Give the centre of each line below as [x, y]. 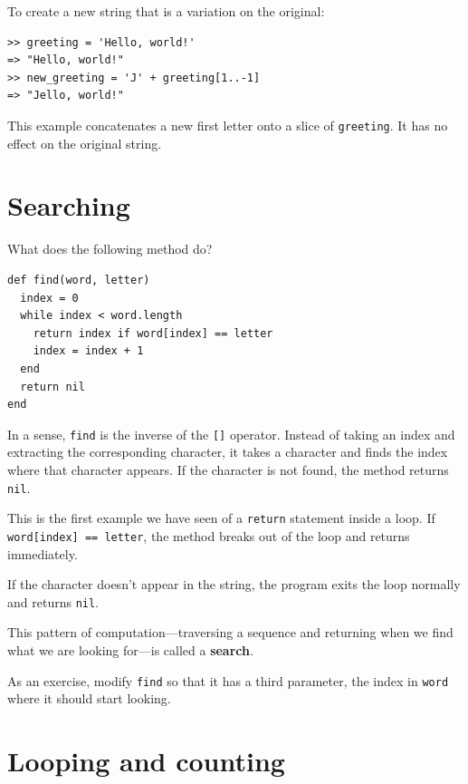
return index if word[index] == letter [153, 333]
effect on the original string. [85, 143]
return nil [53, 387]
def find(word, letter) [79, 280]
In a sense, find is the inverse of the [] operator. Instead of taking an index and [231, 434]
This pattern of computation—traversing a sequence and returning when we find [230, 632]
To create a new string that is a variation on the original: [166, 11]
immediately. [43, 553]
